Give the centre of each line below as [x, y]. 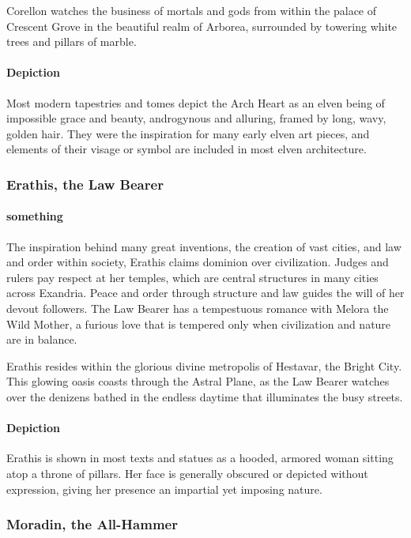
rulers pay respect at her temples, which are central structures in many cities [192, 277]
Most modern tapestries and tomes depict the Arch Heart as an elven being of [196, 102]
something [35, 216]
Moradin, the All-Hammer [92, 524]
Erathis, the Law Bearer [85, 184]
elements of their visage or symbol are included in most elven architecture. [187, 149]
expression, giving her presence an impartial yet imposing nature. [164, 489]
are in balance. [42, 339]
